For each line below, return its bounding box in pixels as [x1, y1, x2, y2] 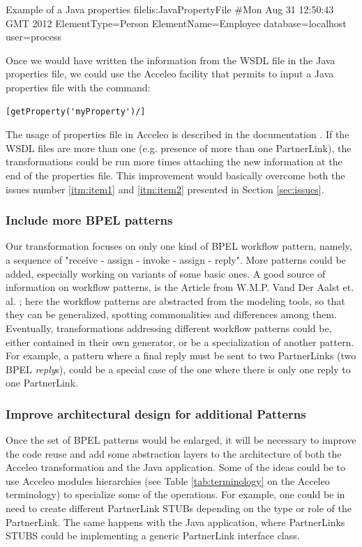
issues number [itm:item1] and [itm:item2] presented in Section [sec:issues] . [6, 181, 324, 196]
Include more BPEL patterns [6, 211, 173, 229]
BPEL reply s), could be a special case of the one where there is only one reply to [6, 361, 351, 376]
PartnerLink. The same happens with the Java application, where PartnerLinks [6, 514, 345, 529]
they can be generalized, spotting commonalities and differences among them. [6, 307, 337, 322]
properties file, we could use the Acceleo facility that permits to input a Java [6, 66, 334, 81]
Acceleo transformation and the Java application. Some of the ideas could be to [6, 460, 345, 474]
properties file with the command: [6, 80, 151, 94]
